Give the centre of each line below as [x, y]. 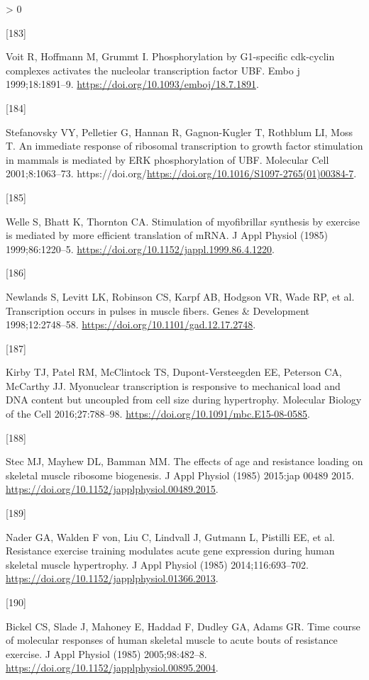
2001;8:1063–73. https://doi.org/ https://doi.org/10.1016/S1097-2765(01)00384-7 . [181, 173]
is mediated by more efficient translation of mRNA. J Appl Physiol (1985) [167, 235]
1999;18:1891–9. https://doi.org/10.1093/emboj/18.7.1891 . [132, 84]
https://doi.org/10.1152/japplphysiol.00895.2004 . [112, 668]
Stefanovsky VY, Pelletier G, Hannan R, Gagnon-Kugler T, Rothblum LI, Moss [179, 132]
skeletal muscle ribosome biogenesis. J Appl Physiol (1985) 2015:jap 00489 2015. [180, 475]
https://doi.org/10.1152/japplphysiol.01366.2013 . [112, 578]
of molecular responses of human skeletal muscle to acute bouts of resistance [172, 640]
